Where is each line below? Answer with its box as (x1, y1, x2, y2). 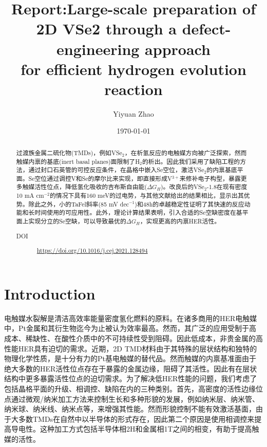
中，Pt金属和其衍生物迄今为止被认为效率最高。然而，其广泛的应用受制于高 (4, 323, 256, 333)
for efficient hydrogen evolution (21, 58, 246, 79)
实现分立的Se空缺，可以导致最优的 (28, 217, 126, 226)
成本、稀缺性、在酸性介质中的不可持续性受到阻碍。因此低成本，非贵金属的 (4, 332, 256, 343)
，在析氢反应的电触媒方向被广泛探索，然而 (124, 148, 247, 157)
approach (145, 38, 211, 59)
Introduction (4, 283, 96, 304)
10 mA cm (16, 191, 44, 200)
